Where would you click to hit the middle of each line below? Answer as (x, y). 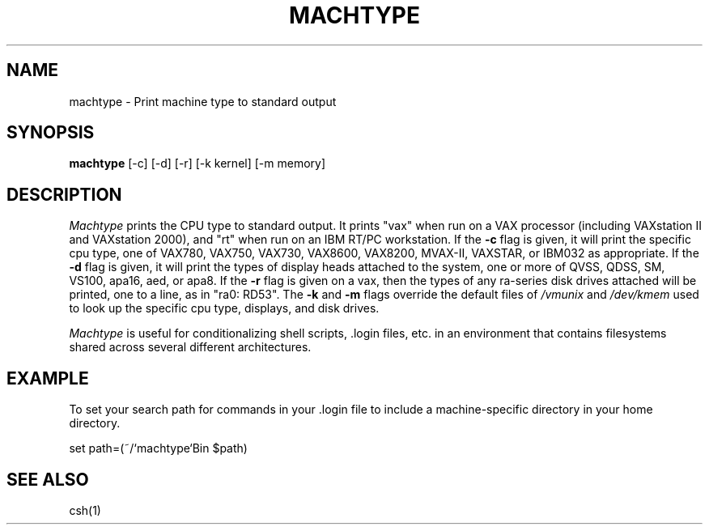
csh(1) (85, 510)
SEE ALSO (48, 479)
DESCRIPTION (64, 194)
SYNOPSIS (51, 133)
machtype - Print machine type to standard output (203, 101)
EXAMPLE (48, 378)
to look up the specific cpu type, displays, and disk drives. (224, 308)
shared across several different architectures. (190, 347)
